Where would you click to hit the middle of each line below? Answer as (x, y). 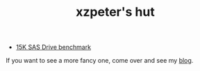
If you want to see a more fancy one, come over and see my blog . (100, 61)
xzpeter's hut (115, 12)
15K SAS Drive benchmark (53, 47)
